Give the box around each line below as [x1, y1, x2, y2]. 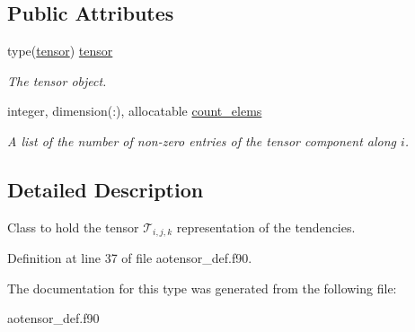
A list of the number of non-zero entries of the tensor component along [7, 131, 396, 150]
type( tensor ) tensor [7, 41, 113, 60]
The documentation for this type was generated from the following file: [7, 278, 397, 297]
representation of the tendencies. [176, 217, 356, 236]
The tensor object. [7, 71, 107, 90]
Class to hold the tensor [7, 217, 139, 236]
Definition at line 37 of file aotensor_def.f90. [7, 249, 252, 267]
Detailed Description [7, 175, 204, 203]
